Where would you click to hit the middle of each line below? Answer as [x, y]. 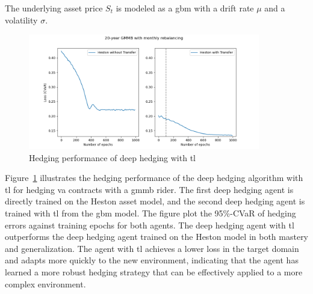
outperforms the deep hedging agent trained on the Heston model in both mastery [157, 237]
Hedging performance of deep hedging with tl [112, 157]
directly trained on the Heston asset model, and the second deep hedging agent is [155, 201]
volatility [21, 20]
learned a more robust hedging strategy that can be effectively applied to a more [154, 271]
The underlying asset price [54, 8]
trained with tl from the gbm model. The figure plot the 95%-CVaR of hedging [150, 213]
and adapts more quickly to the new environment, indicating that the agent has [152, 260]
